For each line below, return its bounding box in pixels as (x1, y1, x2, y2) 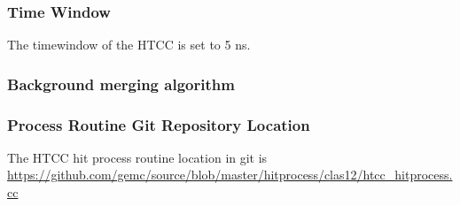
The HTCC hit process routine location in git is (7, 148, 268, 166)
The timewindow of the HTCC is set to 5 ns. (7, 35, 251, 54)
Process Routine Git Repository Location (7, 113, 310, 135)
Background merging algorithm (7, 72, 235, 95)
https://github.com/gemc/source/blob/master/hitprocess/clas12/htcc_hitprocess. (7, 165, 453, 184)
